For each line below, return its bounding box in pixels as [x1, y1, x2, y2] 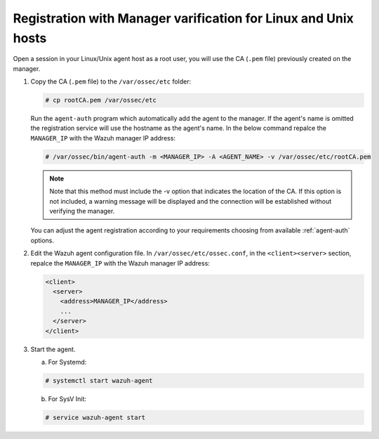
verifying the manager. [49, 207, 115, 216]
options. [30, 236, 55, 244]
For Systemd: [48, 358, 87, 366]
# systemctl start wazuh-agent [45, 376, 154, 384]
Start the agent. [30, 345, 76, 353]
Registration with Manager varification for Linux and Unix [13, 11, 354, 26]
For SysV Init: [48, 394, 87, 403]
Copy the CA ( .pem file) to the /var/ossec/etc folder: [30, 77, 192, 86]
